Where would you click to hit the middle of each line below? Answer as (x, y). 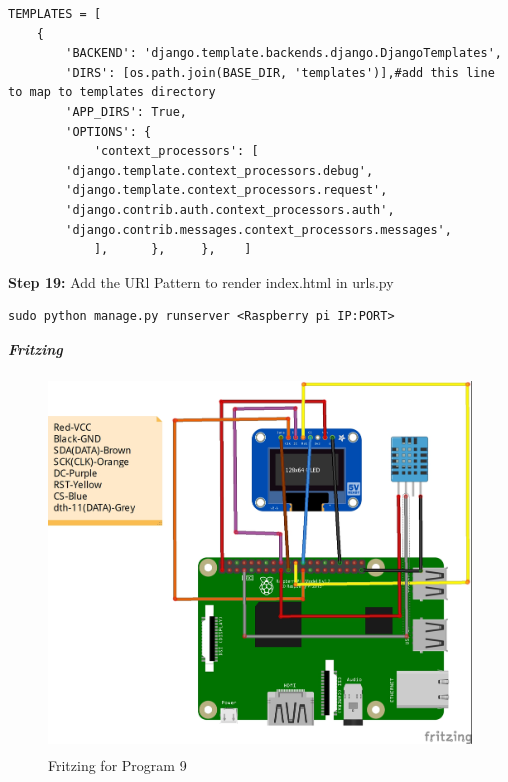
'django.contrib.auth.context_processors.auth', (230, 209)
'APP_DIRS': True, (126, 111)
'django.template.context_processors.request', (226, 190)
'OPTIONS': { (108, 131)
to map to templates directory (112, 92)
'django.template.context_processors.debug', (219, 170)
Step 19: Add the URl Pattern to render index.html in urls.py (201, 281)
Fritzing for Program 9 (117, 765)
